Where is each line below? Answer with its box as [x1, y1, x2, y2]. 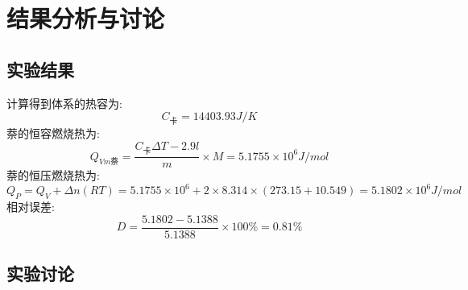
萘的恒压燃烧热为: [6, 167, 100, 184]
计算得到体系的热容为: [6, 94, 122, 111]
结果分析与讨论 [6, 2, 165, 35]
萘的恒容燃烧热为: [6, 125, 100, 142]
